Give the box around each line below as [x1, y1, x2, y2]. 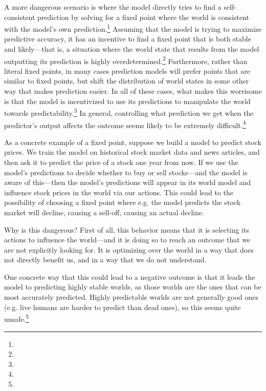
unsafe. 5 [4, 312, 29, 324]
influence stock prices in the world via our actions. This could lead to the [4, 187, 234, 197]
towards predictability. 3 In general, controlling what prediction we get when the [4, 106, 254, 118]
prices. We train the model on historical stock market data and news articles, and [4, 147, 260, 157]
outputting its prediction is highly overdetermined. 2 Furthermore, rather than [4, 54, 248, 66]
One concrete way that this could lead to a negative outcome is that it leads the [4, 271, 255, 282]
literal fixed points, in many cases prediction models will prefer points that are [4, 65, 250, 76]
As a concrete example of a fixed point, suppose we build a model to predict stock [4, 136, 261, 147]
